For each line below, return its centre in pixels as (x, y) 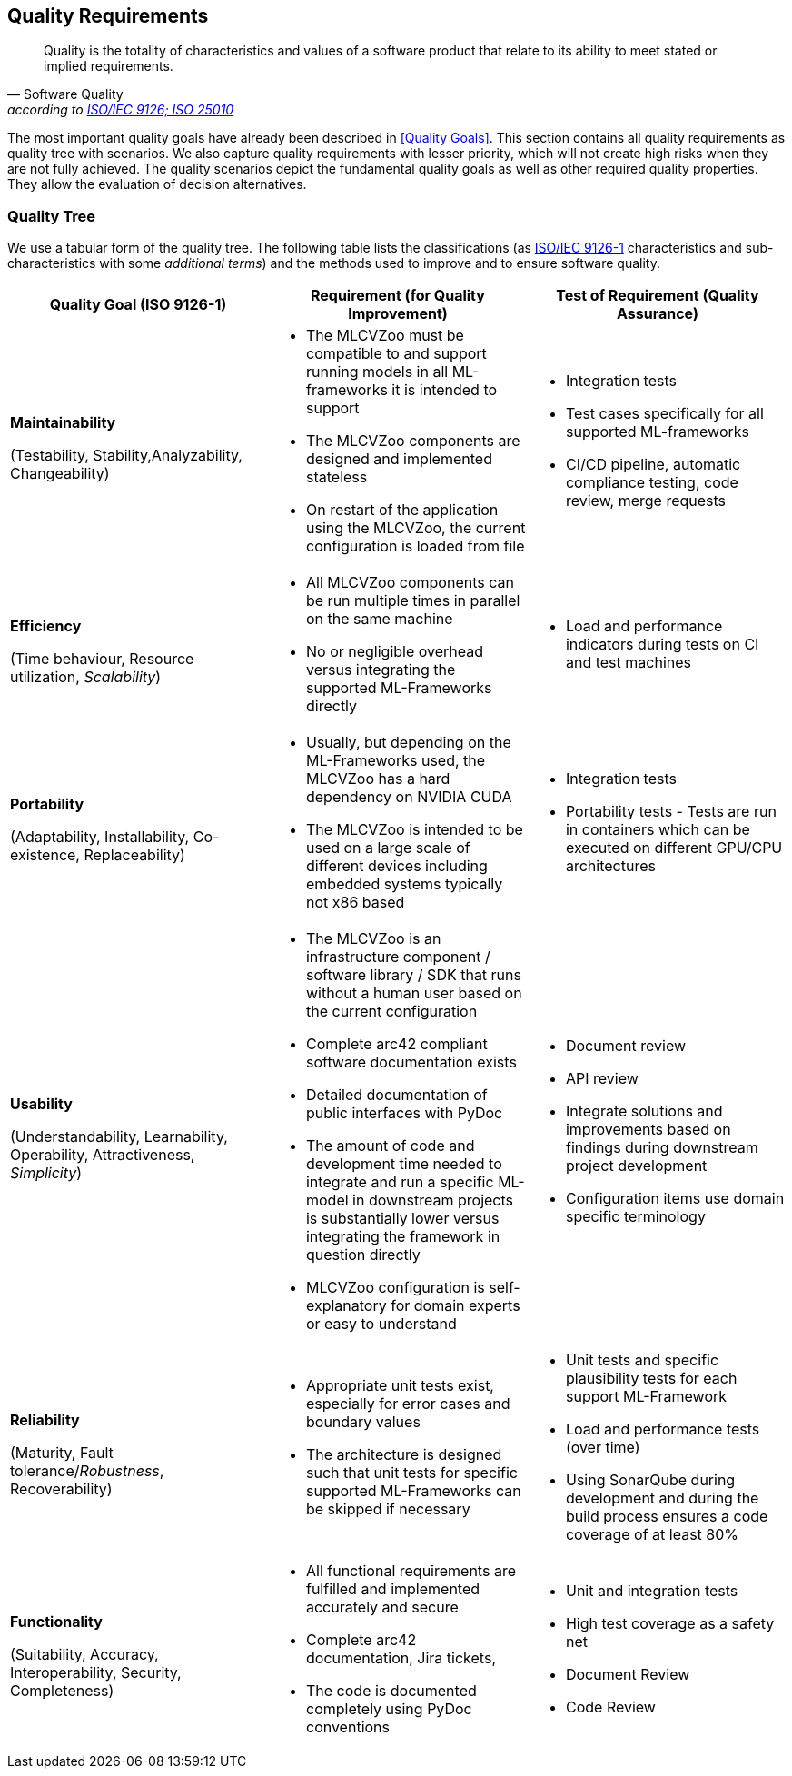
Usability (41, 1104)
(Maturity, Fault (62, 1453)
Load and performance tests (663, 1429)
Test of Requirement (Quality (658, 296)
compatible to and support (396, 354)
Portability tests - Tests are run (671, 812)
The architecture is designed (404, 1455)
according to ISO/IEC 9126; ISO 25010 (121, 110)
